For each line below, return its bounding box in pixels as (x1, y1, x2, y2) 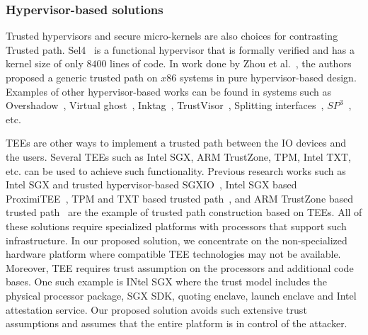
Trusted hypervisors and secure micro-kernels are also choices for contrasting (6, 28, 338, 43)
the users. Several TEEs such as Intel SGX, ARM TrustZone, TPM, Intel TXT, (6, 149, 351, 164)
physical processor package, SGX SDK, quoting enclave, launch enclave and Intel (6, 288, 357, 302)
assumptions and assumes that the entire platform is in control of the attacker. (6, 316, 347, 331)
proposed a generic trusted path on (6, 70, 158, 84)
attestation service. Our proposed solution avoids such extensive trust (6, 302, 307, 317)
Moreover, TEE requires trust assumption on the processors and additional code (6, 260, 354, 275)
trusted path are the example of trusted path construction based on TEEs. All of (6, 205, 362, 220)
